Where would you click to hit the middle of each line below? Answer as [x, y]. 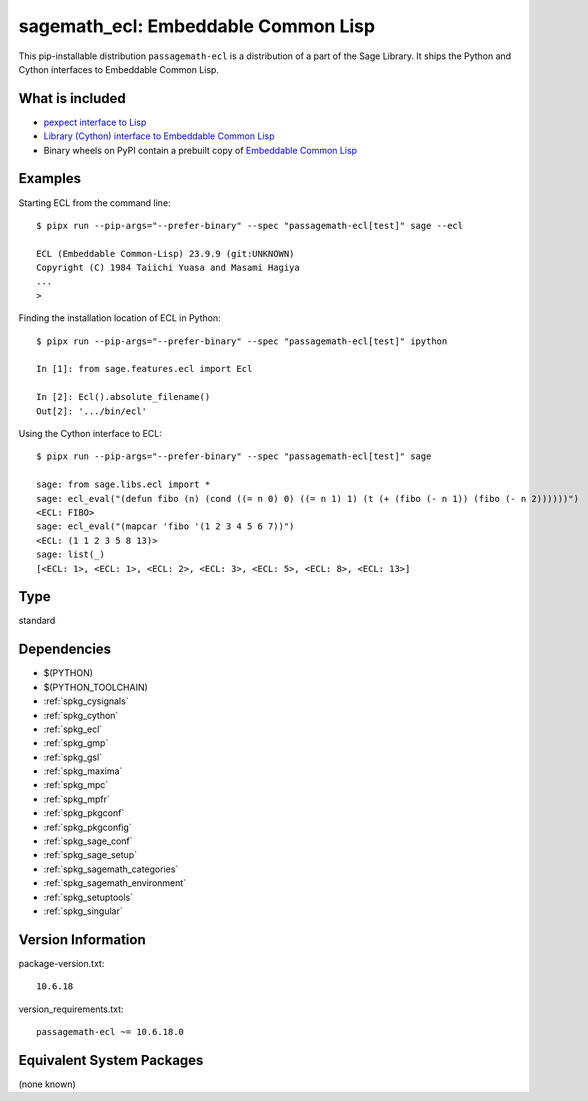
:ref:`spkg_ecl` [73, 729]
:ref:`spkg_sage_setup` [90, 855]
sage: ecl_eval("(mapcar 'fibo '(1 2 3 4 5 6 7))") [165, 526]
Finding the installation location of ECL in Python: [119, 318]
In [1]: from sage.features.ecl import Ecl [144, 369]
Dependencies [65, 649]
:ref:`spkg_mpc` [76, 785]
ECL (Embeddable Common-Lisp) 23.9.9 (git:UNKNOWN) [165, 253]
